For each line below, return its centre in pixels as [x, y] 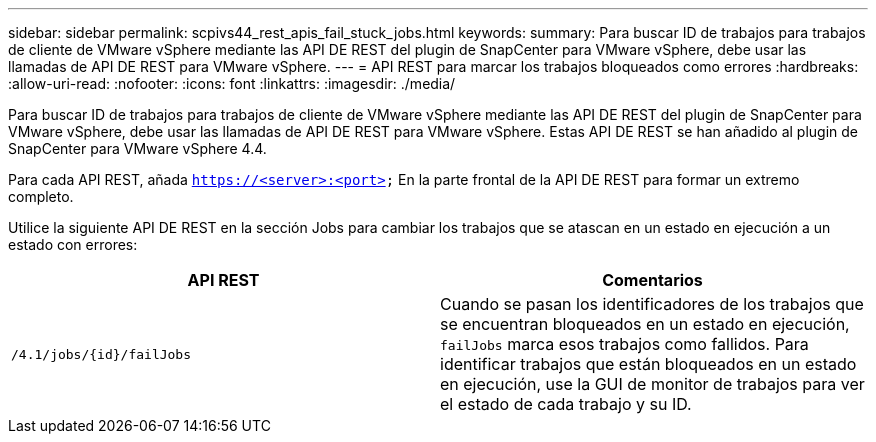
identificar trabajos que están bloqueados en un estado [648, 364]
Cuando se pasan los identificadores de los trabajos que [652, 304]
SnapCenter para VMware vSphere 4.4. [137, 148]
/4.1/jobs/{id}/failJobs [101, 354]
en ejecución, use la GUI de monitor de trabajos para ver [652, 384]
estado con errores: [73, 244]
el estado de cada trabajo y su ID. [566, 404]
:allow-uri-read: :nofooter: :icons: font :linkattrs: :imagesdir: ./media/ [232, 83]
